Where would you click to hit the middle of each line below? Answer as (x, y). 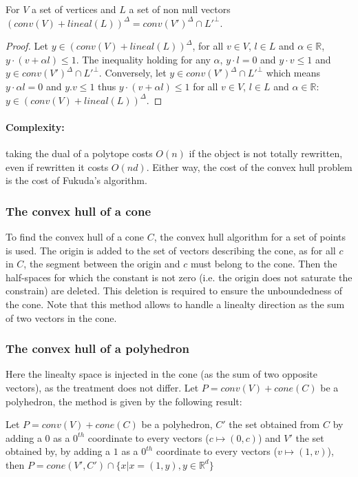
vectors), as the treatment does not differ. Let (102, 387)
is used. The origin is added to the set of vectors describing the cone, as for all (171, 250)
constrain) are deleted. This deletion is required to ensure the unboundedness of (174, 291)
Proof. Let (27, 46)
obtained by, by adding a (58, 451)
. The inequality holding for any (143, 59)
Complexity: (35, 126)
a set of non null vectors (180, 9)
